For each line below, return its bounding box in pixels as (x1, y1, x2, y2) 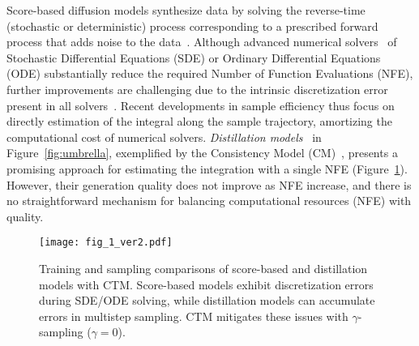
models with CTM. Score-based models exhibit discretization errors (39, 276, 374, 293)
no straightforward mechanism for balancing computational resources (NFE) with (6, 192, 412, 209)
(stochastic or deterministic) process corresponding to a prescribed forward (6, 17, 378, 34)
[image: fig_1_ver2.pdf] (39, 237, 173, 249)
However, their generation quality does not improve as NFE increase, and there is (6, 176, 412, 193)
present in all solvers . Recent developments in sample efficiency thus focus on (6, 96, 395, 113)
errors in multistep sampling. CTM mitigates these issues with (39, 307, 348, 324)
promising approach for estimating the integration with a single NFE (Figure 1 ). (6, 160, 408, 177)
